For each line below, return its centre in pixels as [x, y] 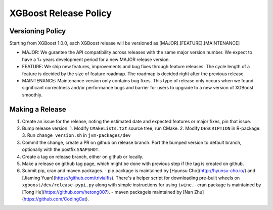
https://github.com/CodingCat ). [56, 199]
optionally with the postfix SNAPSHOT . [61, 149]
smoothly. [32, 95]
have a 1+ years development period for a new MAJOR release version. [96, 59]
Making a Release [38, 109]
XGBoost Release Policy [61, 13]
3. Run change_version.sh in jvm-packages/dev [76, 135]
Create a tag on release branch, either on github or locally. [83, 156]
